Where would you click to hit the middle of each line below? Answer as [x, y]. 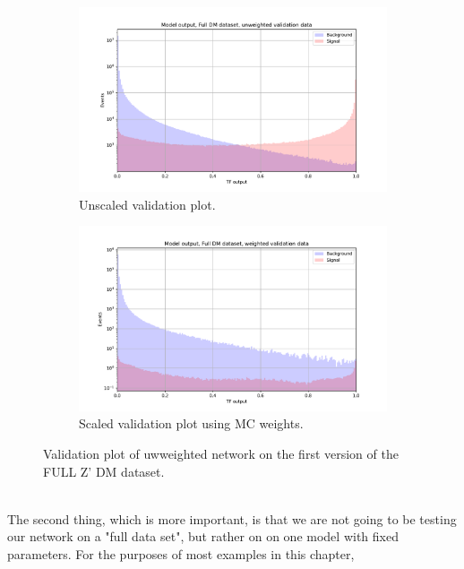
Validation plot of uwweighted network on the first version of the [221, 453]
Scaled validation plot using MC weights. [191, 423]
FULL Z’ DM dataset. [104, 471]
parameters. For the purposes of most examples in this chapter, [181, 553]
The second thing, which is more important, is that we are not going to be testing [232, 518]
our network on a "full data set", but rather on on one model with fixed [203, 536]
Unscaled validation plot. [147, 204]
